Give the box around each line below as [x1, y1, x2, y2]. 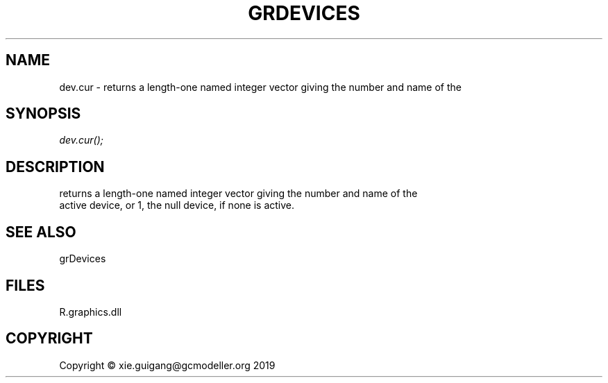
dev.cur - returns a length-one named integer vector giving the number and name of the [59, 80, 462, 93]
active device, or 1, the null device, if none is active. [59, 199, 294, 212]
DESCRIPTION [6, 158, 105, 176]
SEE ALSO [6, 223, 76, 241]
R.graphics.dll [59, 305, 122, 318]
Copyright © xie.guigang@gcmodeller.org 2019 [59, 359, 276, 371]
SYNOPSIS [6, 105, 81, 123]
